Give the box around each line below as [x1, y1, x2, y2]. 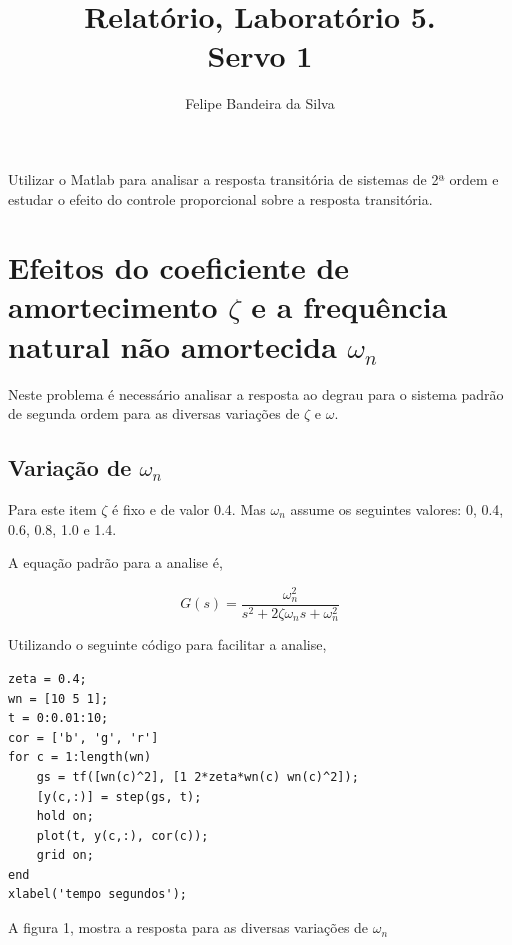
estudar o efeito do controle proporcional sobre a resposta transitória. [8, 188, 433, 209]
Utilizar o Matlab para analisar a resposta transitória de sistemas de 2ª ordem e [8, 168, 499, 189]
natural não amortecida [8, 325, 337, 366]
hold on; [36, 809, 94, 824]
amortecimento [8, 286, 218, 327]
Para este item [8, 498, 97, 519]
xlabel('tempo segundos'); [8, 887, 187, 902]
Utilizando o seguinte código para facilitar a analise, [8, 634, 327, 655]
